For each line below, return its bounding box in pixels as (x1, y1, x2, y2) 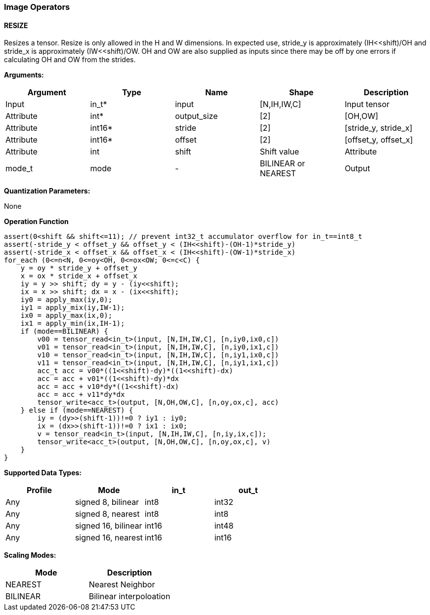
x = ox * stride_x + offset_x (20, 272, 137, 280)
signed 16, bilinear (75, 521, 142, 531)
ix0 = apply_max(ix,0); (20, 311, 113, 320)
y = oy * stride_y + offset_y (20, 264, 137, 272)
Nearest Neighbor (88, 579, 155, 590)
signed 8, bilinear (75, 497, 139, 507)
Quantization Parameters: (4, 187, 90, 195)
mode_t (5, 163, 33, 174)
